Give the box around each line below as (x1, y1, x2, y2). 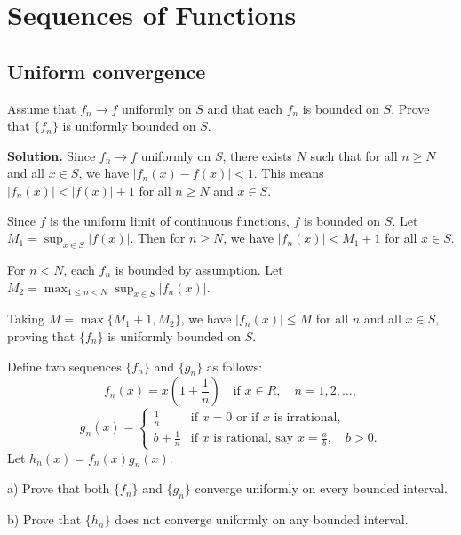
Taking (7, 309, 45, 328)
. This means (253, 164, 324, 182)
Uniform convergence (7, 57, 206, 84)
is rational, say (213, 432, 294, 445)
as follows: (206, 356, 263, 375)
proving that (7, 326, 76, 345)
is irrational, (274, 411, 341, 425)
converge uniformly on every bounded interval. (195, 479, 448, 498)
